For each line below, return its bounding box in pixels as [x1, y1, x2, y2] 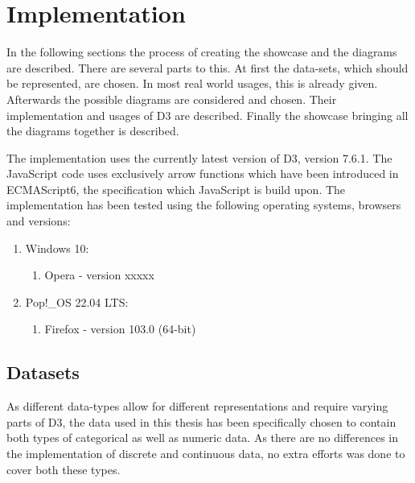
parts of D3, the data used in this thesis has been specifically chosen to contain [6, 413, 397, 430]
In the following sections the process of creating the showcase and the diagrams [6, 43, 397, 60]
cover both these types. [6, 460, 121, 477]
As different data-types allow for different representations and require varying [6, 398, 388, 415]
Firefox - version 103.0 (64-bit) [44, 320, 196, 337]
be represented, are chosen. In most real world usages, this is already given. [6, 75, 378, 92]
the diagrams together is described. [6, 122, 179, 139]
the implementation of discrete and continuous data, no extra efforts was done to [6, 445, 405, 462]
